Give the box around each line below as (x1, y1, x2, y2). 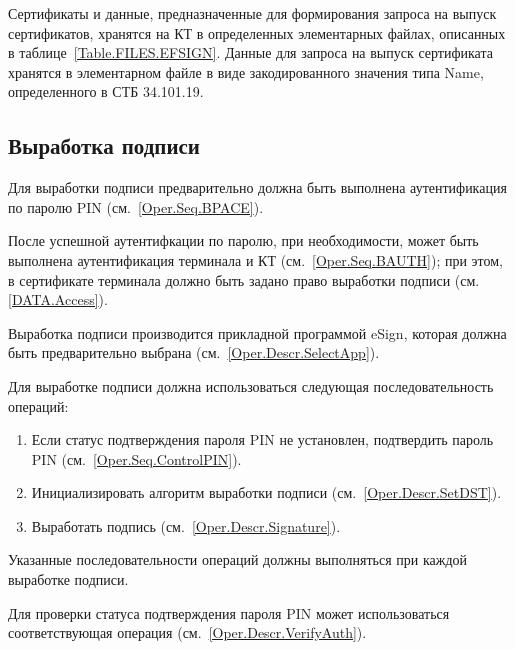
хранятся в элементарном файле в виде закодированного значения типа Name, (8, 61, 484, 82)
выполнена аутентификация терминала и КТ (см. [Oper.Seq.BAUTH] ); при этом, (8, 249, 504, 270)
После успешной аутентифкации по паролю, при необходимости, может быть (8, 230, 479, 251)
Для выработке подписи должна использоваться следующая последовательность (8, 375, 494, 396)
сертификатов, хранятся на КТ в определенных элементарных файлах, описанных (8, 22, 506, 43)
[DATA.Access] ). (8, 289, 108, 310)
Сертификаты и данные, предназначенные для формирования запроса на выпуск (8, 3, 497, 23)
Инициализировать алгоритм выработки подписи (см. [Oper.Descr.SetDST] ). (31, 482, 502, 503)
